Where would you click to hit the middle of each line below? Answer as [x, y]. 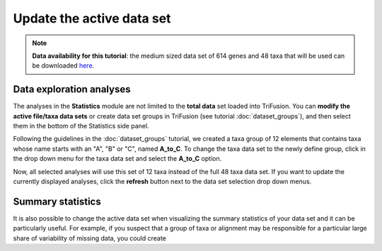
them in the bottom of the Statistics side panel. [81, 126]
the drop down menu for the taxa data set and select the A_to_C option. [117, 159]
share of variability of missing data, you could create [89, 238]
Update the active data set [92, 18]
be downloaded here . [63, 66]
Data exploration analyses [72, 89]
